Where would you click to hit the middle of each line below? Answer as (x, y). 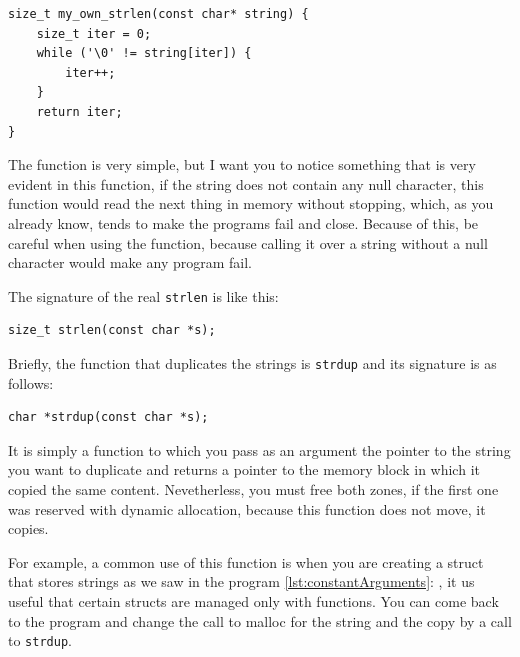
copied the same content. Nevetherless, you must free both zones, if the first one (253, 489)
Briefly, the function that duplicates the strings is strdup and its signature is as (252, 362)
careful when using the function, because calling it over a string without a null (248, 242)
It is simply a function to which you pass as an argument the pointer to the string (259, 449)
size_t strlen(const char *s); (112, 330)
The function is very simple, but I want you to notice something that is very (242, 164)
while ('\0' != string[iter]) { (144, 53)
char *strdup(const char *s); (108, 417)
